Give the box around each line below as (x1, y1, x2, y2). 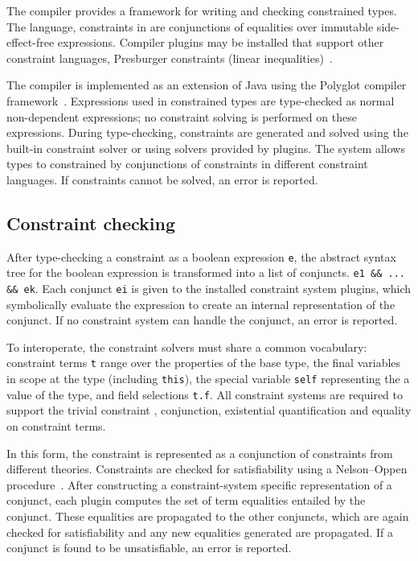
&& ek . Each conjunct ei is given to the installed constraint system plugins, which (6, 280, 412, 297)
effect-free (6, 34, 55, 51)
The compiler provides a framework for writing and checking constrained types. (6, 2, 397, 19)
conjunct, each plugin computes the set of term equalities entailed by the (6, 492, 366, 509)
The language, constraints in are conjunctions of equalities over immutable (6, 18, 374, 35)
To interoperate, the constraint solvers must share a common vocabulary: (6, 338, 367, 355)
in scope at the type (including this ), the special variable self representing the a (6, 370, 410, 387)
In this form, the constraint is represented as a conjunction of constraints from (6, 444, 393, 461)
